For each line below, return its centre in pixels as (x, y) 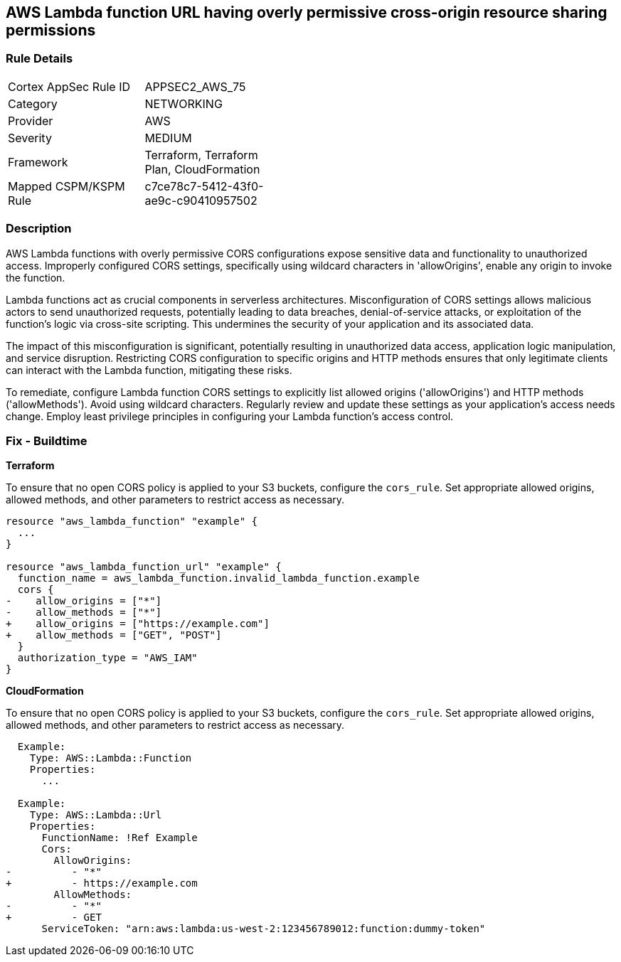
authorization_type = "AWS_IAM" (107, 658)
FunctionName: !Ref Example (120, 838)
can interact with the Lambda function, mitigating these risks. (149, 370)
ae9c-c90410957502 (201, 200)
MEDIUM (168, 138)
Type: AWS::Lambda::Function (111, 758)
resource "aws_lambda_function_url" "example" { (144, 567)
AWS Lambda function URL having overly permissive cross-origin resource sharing (307, 12)
